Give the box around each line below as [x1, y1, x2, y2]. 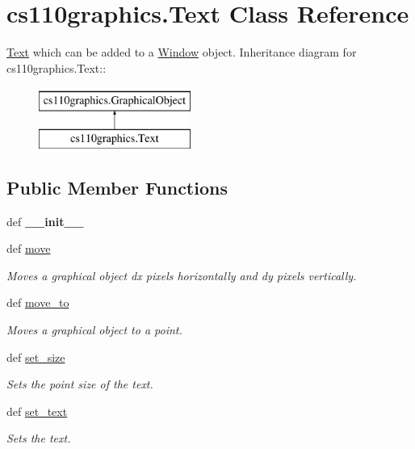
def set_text [6, 402, 68, 419]
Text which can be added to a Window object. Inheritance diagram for [6, 44, 357, 61]
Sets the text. [6, 430, 71, 447]
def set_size [6, 348, 65, 365]
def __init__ [6, 212, 84, 229]
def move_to [6, 294, 69, 311]
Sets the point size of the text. [6, 376, 153, 392]
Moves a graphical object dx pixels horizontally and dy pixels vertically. [6, 266, 357, 283]
